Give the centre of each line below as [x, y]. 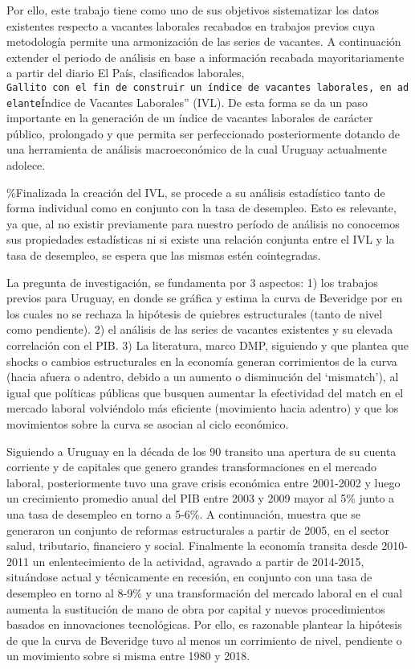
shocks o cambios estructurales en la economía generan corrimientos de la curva [202, 361]
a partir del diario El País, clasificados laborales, [126, 73]
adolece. [26, 165]
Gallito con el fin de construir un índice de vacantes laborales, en [199, 87]
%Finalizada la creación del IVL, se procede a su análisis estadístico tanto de [196, 192]
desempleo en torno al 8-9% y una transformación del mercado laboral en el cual [205, 592]
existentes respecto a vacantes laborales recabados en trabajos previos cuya [191, 25]
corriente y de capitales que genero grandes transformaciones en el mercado [191, 467]
